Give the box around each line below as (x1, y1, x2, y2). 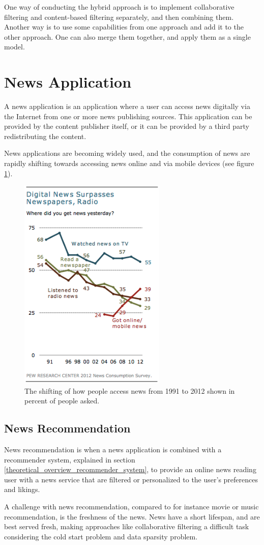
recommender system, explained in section (4, 454, 135, 465)
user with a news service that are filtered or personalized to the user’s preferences (4, 474, 258, 484)
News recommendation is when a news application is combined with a (4, 444, 222, 455)
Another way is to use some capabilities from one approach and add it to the (4, 21, 244, 32)
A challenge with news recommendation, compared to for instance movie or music (4, 501, 259, 511)
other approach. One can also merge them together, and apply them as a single (4, 31, 251, 42)
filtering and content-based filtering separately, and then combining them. (4, 11, 234, 22)
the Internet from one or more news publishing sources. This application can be (4, 111, 252, 121)
